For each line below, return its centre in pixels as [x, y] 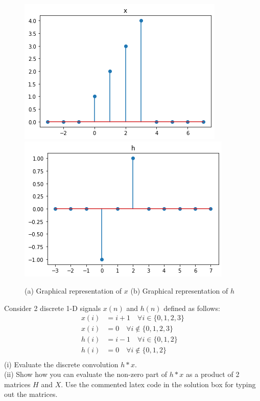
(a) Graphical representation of [73, 291]
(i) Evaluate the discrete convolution [61, 364]
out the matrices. [31, 394]
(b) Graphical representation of [179, 291]
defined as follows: [192, 308]
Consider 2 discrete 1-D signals [53, 308]
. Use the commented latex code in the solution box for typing [158, 384]
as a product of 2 [213, 374]
